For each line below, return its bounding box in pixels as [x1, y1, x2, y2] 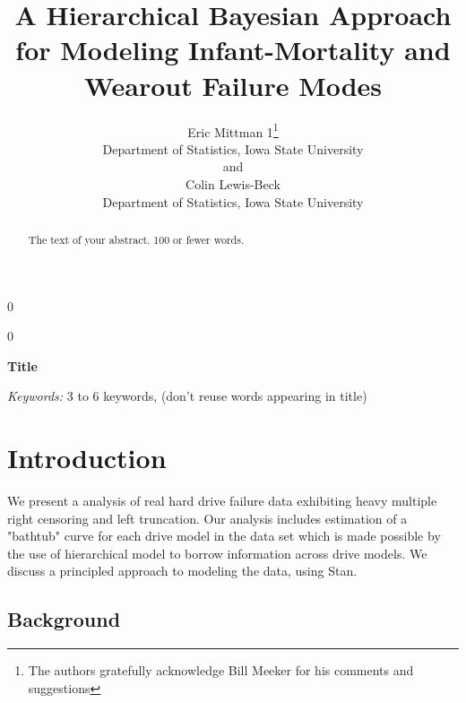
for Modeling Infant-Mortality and [15, 31, 451, 68]
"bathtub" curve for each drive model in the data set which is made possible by [7, 526, 441, 545]
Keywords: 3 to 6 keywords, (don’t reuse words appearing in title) [7, 386, 367, 405]
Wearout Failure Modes [83, 66, 383, 103]
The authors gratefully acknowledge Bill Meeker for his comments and [28, 661, 414, 680]
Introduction [7, 439, 167, 476]
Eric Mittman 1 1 [187, 119, 279, 141]
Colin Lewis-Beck [186, 174, 280, 193]
